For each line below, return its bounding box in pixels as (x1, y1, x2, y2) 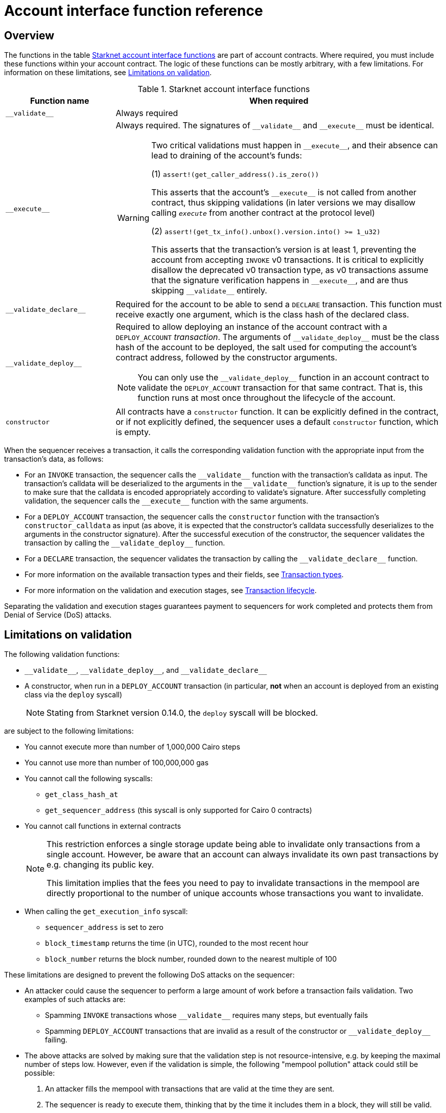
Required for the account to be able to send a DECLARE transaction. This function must (115, 299, 442, 310)
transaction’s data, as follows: (4, 455, 104, 464)
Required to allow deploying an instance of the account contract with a (115, 322, 387, 332)
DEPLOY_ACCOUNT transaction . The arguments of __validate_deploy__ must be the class (115, 332, 439, 343)
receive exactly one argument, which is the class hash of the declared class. (115, 309, 409, 320)
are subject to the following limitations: (4, 726, 134, 736)
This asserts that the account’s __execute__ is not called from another (151, 187, 416, 198)
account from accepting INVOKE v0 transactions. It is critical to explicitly (151, 255, 424, 265)
